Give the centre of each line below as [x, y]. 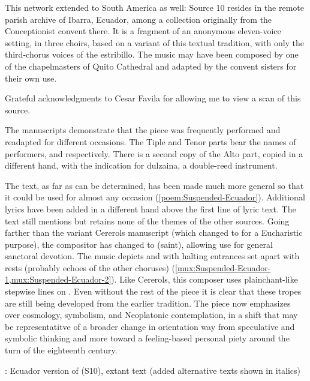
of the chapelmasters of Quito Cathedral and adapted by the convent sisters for [151, 66]
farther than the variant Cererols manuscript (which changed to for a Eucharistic [154, 232]
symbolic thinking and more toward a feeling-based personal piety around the [147, 338]
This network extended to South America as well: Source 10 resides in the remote [154, 7]
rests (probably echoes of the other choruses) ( [90, 267]
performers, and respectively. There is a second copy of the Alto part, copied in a [154, 153]
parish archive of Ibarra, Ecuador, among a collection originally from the [139, 19]
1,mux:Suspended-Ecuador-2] [58, 279]
